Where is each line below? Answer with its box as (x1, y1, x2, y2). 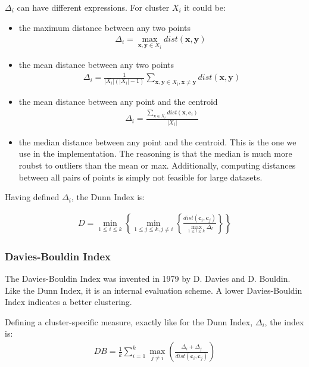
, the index (264, 315, 304, 328)
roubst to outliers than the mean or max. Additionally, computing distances (18, 159, 296, 171)
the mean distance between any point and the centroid (18, 95, 218, 108)
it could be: (184, 1, 226, 13)
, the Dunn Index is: (71, 191, 145, 203)
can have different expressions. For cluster (17, 1, 170, 13)
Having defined (5, 191, 60, 203)
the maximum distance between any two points (18, 21, 191, 33)
